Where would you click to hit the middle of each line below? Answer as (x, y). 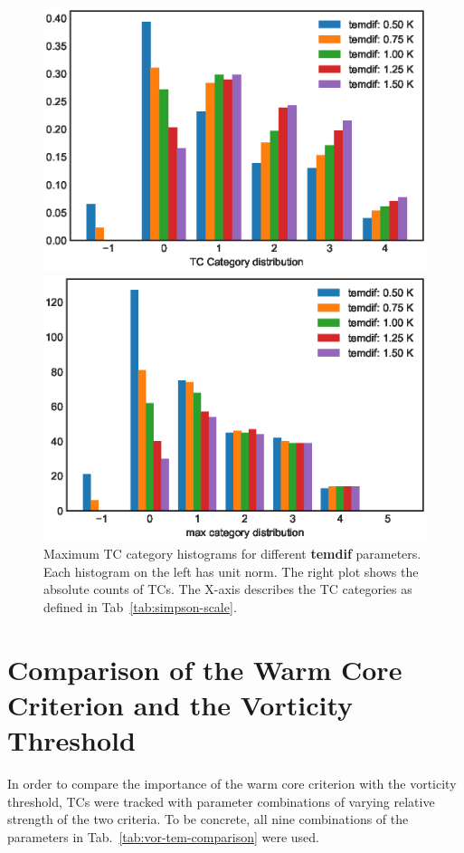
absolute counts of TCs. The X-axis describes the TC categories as (228, 589)
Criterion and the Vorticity (180, 704)
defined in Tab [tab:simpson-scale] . (140, 606)
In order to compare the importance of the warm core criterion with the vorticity (232, 784)
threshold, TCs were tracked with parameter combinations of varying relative (221, 801)
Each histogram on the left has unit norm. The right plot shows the (231, 571)
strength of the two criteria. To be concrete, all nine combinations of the (208, 819)
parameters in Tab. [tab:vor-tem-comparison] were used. (163, 836)
